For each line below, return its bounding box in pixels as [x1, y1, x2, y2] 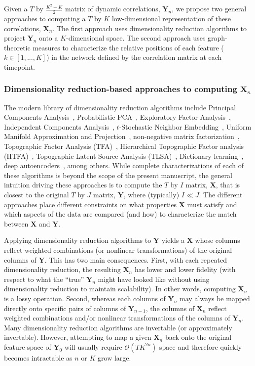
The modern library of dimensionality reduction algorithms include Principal [4, 102, 236, 112]
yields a [161, 235, 185, 245]
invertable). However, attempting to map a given [4, 332, 151, 342]
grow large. [98, 352, 131, 363]
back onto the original [165, 332, 232, 342]
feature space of [4, 341, 51, 352]
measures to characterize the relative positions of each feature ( [33, 42, 224, 52]
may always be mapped [180, 293, 250, 303]
